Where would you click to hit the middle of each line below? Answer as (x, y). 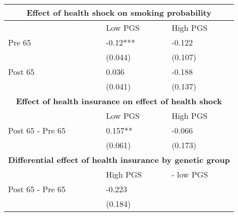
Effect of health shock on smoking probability (119, 12)
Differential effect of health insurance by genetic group (119, 160)
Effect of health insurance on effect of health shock (119, 101)
